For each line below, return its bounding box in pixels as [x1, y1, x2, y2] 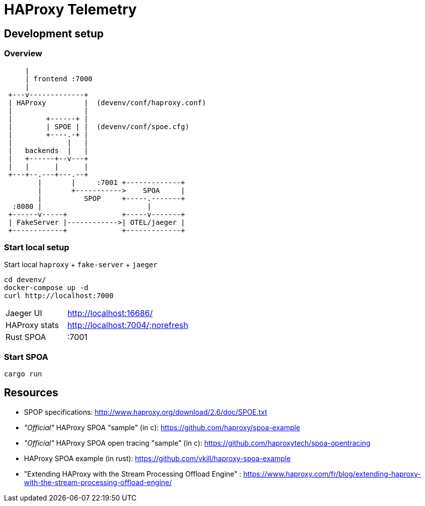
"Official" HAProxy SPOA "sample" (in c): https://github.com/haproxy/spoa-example [24, 423, 300, 432]
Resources [4, 386, 58, 399]
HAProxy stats [5, 320, 59, 331]
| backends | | [8, 146, 88, 155]
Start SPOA [4, 351, 48, 362]
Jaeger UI [5, 308, 42, 319]
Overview [4, 48, 42, 59]
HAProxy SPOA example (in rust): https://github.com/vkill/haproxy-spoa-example [24, 454, 291, 463]
